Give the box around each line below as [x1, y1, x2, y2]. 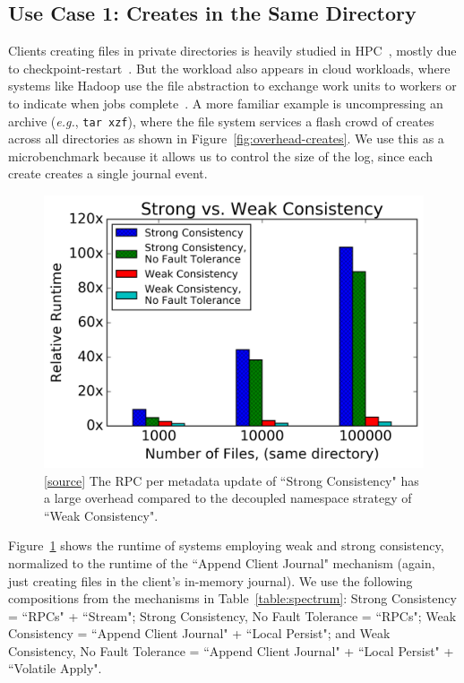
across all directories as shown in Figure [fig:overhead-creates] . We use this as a [8, 129, 444, 148]
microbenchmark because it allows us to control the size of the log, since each [8, 146, 434, 165]
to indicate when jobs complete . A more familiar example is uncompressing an [8, 93, 443, 112]
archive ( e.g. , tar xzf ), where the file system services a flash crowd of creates [8, 111, 434, 130]
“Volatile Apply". [8, 659, 102, 678]
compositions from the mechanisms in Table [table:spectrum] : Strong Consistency [8, 589, 457, 608]
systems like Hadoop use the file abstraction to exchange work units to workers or [8, 76, 457, 95]
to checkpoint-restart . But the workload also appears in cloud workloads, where [8, 58, 451, 77]
